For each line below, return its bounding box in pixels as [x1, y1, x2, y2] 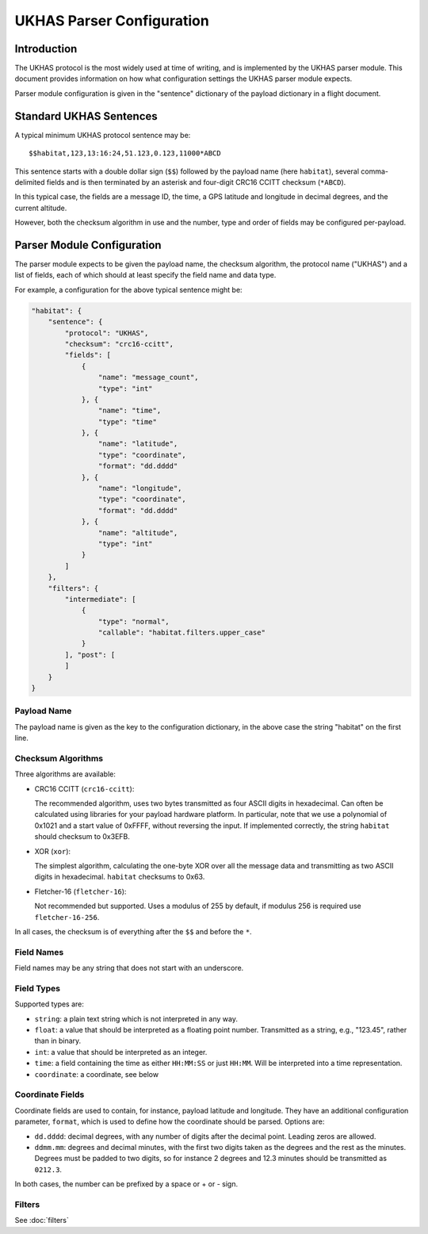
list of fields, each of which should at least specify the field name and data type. [14, 270, 277, 280]
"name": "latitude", [97, 439, 178, 448]
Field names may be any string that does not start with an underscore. [14, 964, 244, 973]
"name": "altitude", [97, 528, 178, 537]
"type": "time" [97, 417, 158, 426]
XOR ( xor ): [34, 846, 71, 856]
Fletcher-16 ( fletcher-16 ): [34, 887, 127, 896]
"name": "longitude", [97, 484, 182, 493]
